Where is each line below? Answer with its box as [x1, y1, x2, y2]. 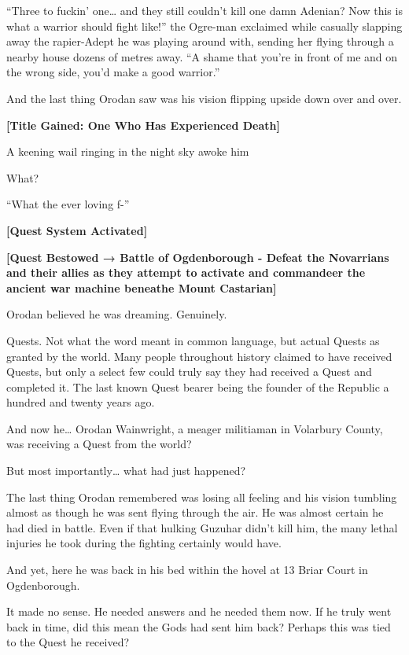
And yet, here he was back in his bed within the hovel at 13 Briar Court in [6, 561, 368, 578]
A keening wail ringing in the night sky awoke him [6, 143, 249, 160]
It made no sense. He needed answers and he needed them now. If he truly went [6, 603, 392, 620]
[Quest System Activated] [6, 222, 148, 238]
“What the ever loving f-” [6, 196, 130, 212]
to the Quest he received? [6, 634, 130, 650]
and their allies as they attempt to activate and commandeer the [6, 264, 366, 281]
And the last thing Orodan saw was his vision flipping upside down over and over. [6, 90, 402, 106]
